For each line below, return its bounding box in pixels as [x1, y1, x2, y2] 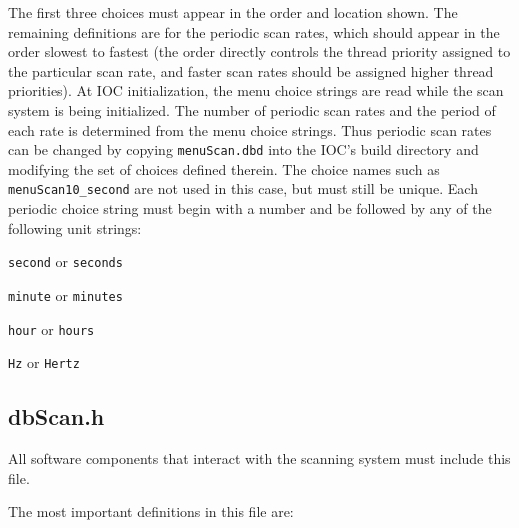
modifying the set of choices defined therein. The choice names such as [8, 158, 440, 179]
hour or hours [8, 318, 95, 339]
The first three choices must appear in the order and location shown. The [8, 2, 458, 22]
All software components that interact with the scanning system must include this [8, 448, 511, 469]
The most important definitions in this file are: [8, 501, 294, 522]
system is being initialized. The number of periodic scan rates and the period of [8, 99, 496, 120]
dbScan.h [8, 401, 105, 432]
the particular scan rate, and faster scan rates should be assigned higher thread [8, 60, 494, 81]
